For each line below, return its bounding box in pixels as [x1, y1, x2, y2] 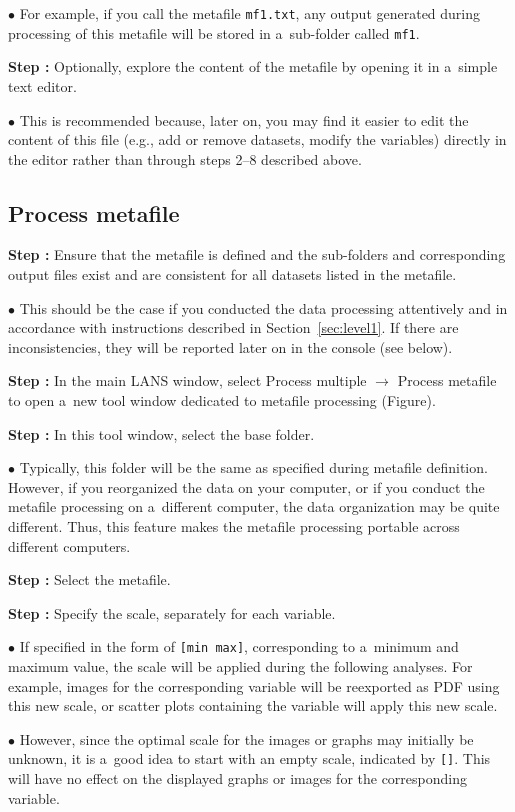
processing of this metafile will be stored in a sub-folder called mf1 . [8, 22, 420, 43]
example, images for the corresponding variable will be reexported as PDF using [8, 675, 500, 696]
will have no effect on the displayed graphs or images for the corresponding [8, 768, 467, 789]
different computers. [8, 535, 131, 556]
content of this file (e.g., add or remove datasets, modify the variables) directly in [8, 129, 507, 150]
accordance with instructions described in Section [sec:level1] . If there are [8, 317, 459, 338]
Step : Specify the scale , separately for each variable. [8, 602, 336, 623]
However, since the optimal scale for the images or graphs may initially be [19, 728, 474, 749]
